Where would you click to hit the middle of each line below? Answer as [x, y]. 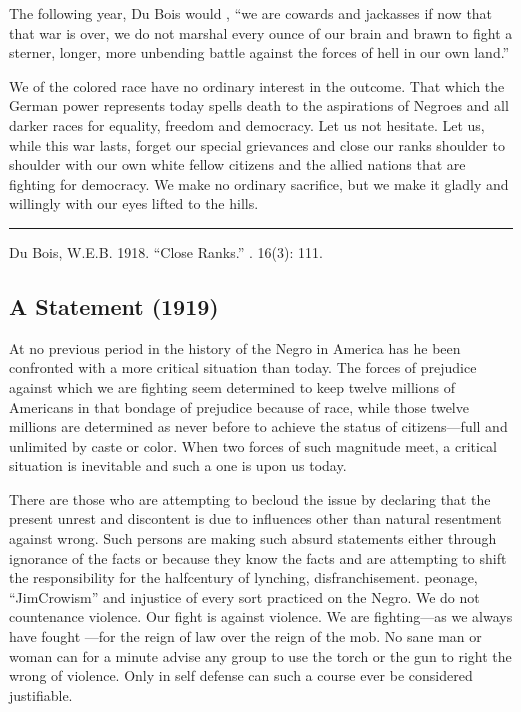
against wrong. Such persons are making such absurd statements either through [253, 538]
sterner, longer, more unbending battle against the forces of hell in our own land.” [259, 52]
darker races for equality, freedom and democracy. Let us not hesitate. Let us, [247, 124]
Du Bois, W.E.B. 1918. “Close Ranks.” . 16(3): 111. [166, 251]
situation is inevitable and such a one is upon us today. [178, 465]
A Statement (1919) [114, 305]
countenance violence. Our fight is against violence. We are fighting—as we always [261, 616]
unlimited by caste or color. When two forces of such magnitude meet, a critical [253, 445]
